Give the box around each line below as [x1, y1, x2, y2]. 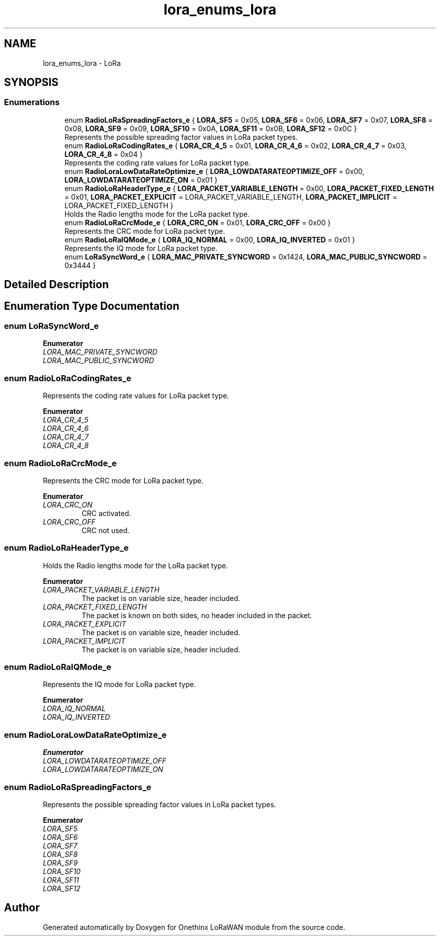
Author [4, 901, 40, 914]
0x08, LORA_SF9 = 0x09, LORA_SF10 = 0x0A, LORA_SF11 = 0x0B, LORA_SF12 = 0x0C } [64, 124, 357, 133]
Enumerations [4, 97, 60, 108]
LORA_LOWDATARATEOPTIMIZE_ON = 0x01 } [64, 175, 218, 184]
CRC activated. [81, 508, 131, 518]
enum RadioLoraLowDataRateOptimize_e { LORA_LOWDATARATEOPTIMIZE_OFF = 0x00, [64, 166, 365, 176]
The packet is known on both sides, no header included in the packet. [81, 611, 312, 620]
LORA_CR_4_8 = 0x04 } [64, 149, 143, 158]
